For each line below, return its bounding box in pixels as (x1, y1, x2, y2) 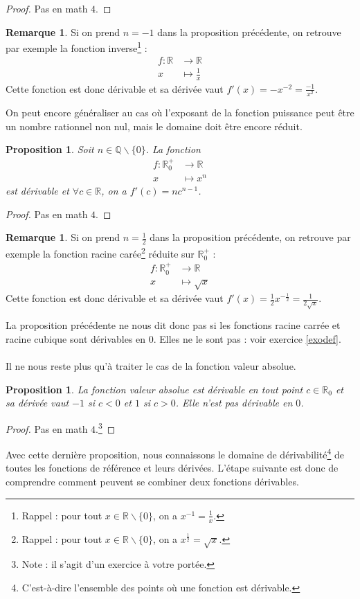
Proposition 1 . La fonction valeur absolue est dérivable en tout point (6, 382, 303, 396)
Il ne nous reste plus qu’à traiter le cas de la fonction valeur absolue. (6, 359, 296, 373)
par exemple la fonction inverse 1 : (6, 39, 147, 55)
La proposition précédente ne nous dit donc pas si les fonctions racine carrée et (6, 318, 341, 332)
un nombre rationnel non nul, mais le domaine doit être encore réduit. (6, 118, 303, 133)
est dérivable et (6, 184, 69, 198)
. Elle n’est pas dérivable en (175, 395, 293, 410)
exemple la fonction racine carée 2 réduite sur (6, 244, 195, 260)
